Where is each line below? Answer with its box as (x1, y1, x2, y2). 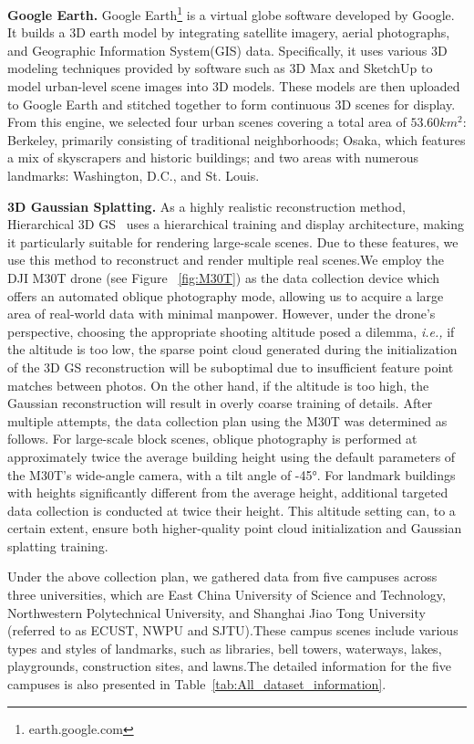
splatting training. (7, 536, 108, 555)
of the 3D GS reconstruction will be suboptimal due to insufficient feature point (7, 357, 454, 376)
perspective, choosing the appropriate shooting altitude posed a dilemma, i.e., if (7, 321, 455, 341)
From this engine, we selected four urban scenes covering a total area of (7, 112, 407, 131)
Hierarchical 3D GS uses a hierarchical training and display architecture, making (7, 215, 464, 234)
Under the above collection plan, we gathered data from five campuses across (7, 567, 438, 586)
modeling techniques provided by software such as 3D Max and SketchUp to (7, 58, 433, 78)
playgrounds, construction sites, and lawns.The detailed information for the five (7, 656, 452, 676)
